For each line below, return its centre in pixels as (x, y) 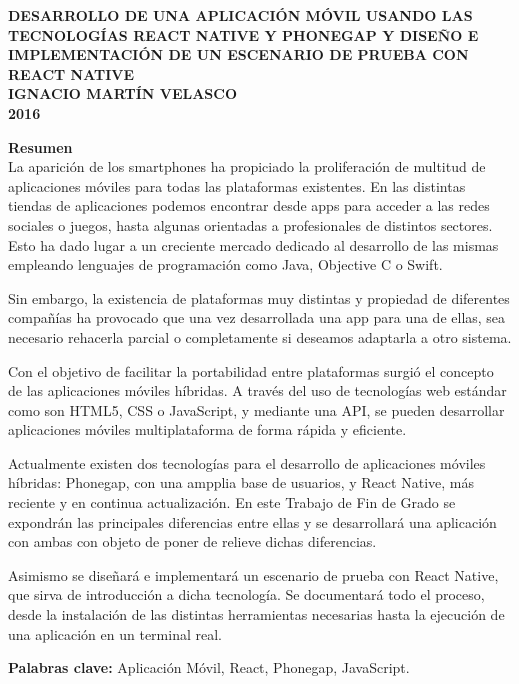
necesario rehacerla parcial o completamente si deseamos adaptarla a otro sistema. (260, 336)
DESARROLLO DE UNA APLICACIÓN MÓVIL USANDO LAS (240, 15)
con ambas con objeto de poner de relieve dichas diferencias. (192, 541)
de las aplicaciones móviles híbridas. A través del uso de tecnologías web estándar (257, 390)
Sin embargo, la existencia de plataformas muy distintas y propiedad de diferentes (259, 297)
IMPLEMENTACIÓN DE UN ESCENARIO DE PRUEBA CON (238, 54)
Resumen (40, 146)
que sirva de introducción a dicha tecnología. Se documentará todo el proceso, (246, 594)
